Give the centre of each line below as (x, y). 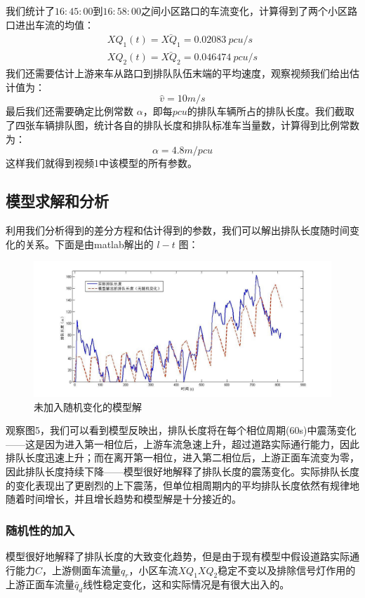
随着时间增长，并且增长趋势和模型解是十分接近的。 (124, 499)
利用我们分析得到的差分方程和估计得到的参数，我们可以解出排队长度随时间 (178, 230)
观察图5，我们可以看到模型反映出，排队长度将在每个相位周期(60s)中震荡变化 (181, 430)
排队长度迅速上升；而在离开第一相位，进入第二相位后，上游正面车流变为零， (182, 457)
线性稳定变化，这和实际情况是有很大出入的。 (186, 584)
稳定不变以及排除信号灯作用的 (287, 570)
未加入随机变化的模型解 (88, 406)
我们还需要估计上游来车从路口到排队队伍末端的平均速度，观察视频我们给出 (178, 73)
